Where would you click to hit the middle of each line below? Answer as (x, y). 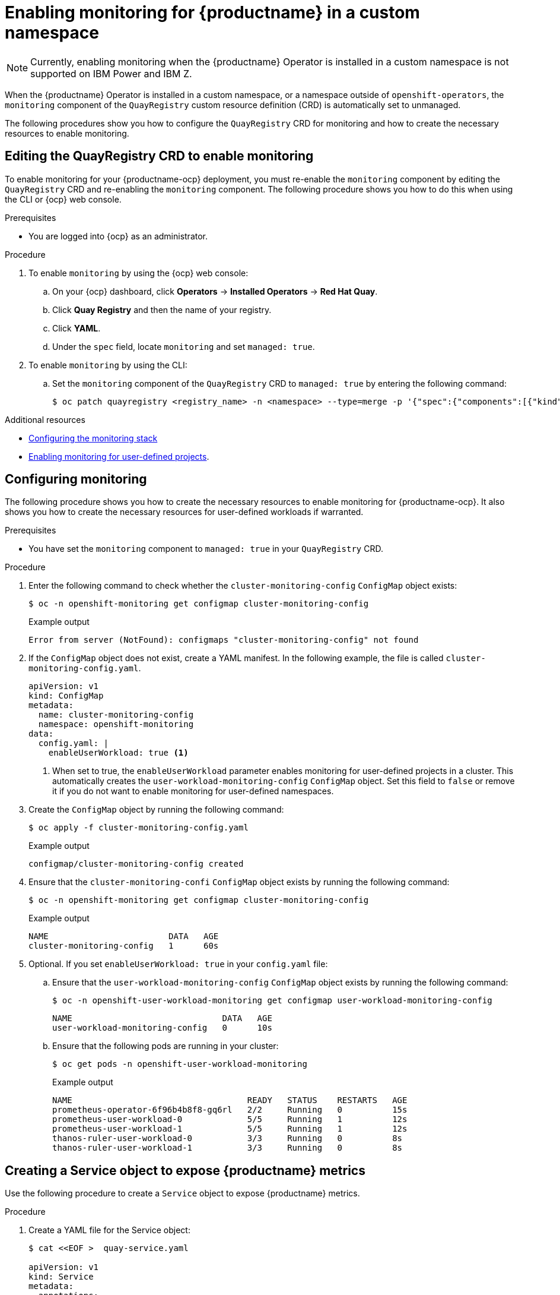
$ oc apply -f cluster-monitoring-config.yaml (139, 828)
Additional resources (45, 419)
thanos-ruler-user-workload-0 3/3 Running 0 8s (227, 1138)
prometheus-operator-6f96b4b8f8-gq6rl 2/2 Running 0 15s (230, 1110)
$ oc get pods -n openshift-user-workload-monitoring (180, 1064)
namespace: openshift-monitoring (116, 724)
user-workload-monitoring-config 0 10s (162, 1028)
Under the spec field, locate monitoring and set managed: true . (184, 346)
